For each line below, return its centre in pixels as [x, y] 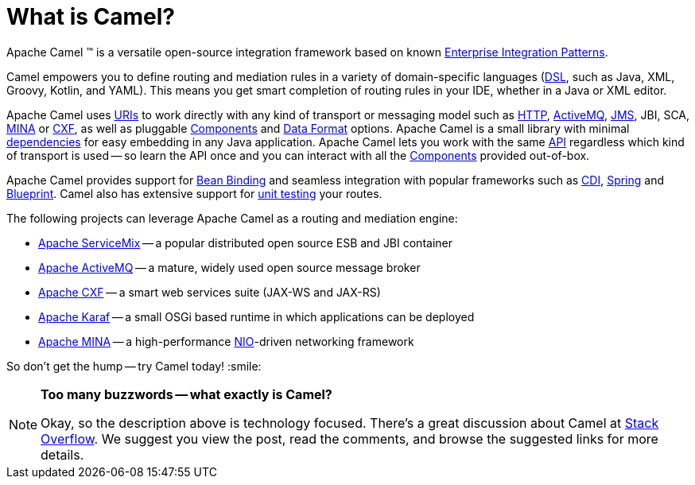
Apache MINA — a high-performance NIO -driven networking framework [226, 341]
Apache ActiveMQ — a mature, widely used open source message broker [229, 267]
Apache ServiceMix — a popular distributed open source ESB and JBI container [245, 242]
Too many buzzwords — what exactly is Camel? [186, 394]
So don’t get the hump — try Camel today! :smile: [134, 366]
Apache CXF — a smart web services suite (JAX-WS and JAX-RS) [210, 292]
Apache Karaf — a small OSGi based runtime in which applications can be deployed [256, 316]
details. [62, 454]
